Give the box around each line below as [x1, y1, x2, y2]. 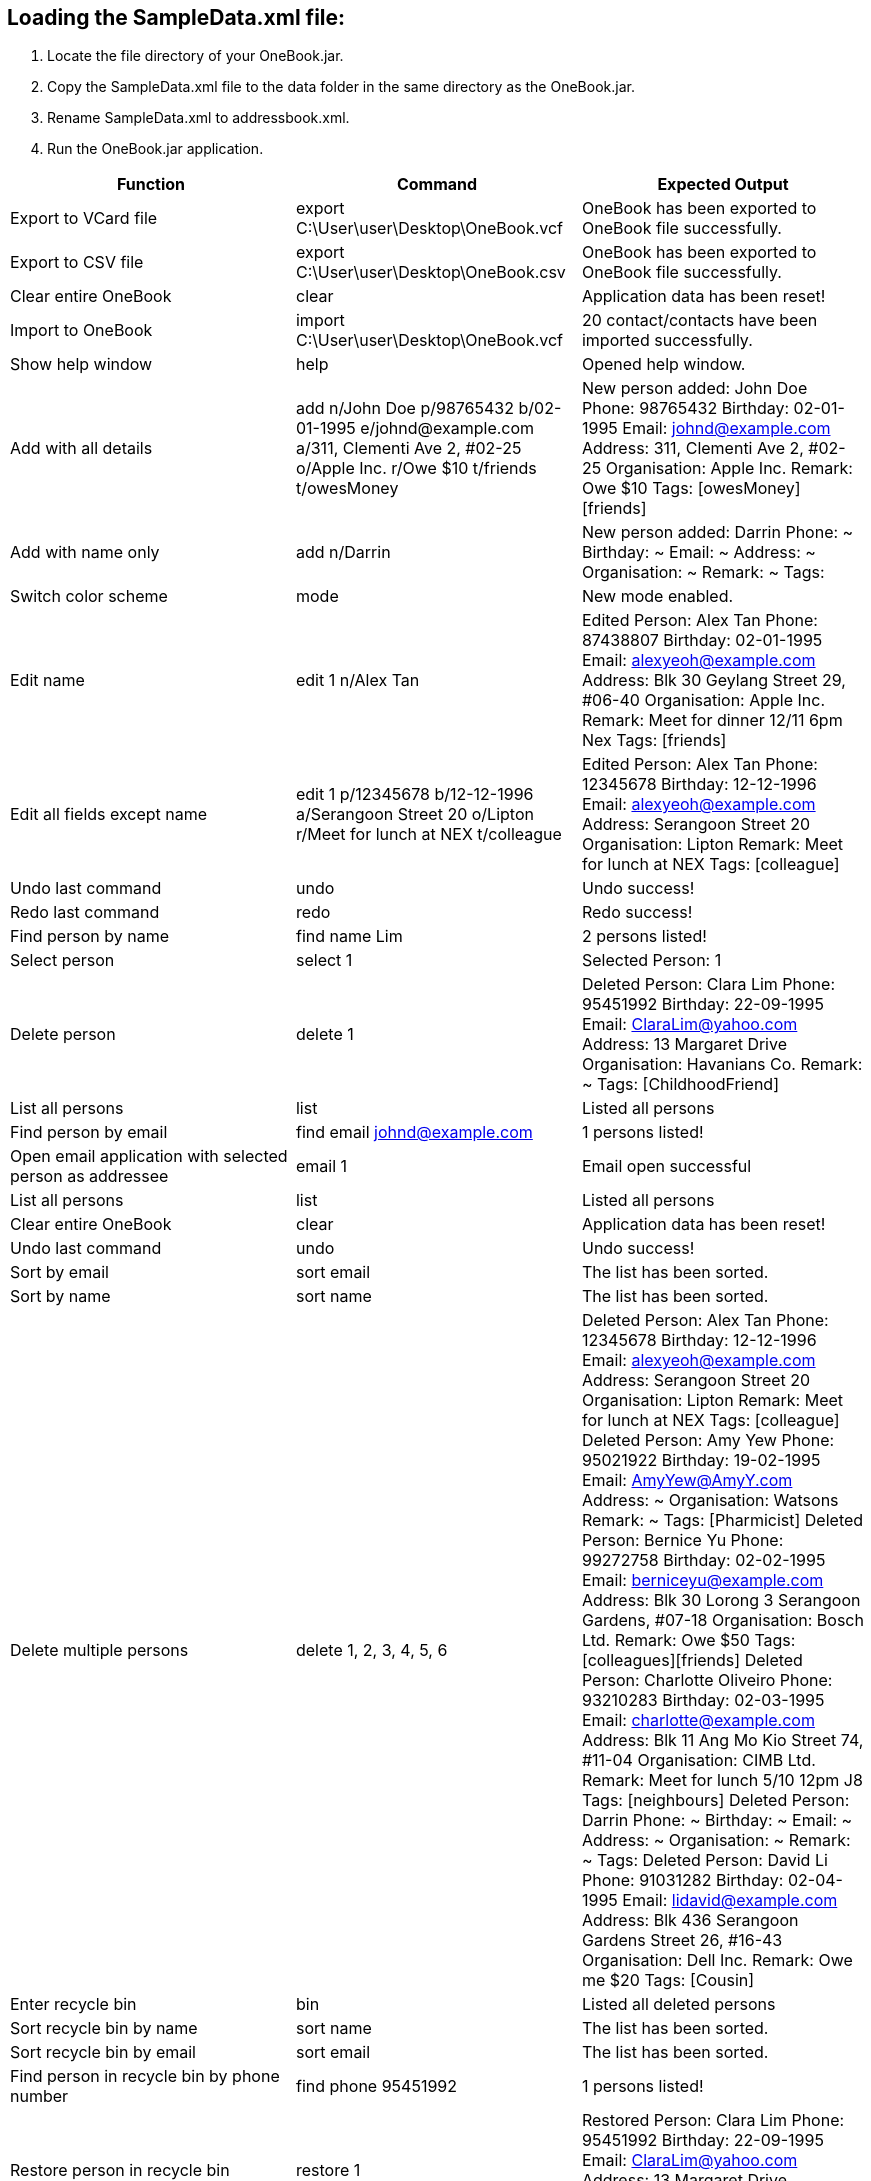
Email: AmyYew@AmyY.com [581, 1470, 793, 1491]
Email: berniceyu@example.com [581, 1570, 824, 1591]
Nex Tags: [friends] [581, 730, 727, 751]
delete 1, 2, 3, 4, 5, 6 [295, 1640, 448, 1661]
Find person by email [10, 1122, 168, 1143]
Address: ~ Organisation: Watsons [581, 1490, 839, 1511]
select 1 [295, 950, 353, 971]
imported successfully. [581, 330, 753, 351]
